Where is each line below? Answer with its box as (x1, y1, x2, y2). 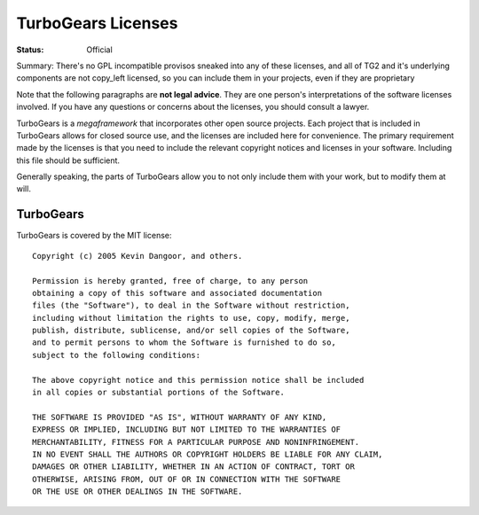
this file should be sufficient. (16, 155, 120, 166)
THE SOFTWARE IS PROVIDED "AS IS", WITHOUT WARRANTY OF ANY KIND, (32, 412, 327, 422)
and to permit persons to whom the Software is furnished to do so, (32, 338, 336, 347)
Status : (16, 44, 44, 55)
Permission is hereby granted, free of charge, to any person (32, 276, 309, 285)
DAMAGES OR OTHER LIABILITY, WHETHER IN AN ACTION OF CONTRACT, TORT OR (32, 462, 355, 472)
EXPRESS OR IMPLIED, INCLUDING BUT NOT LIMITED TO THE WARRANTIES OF (32, 425, 342, 434)
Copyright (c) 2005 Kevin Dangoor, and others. (32, 251, 243, 261)
